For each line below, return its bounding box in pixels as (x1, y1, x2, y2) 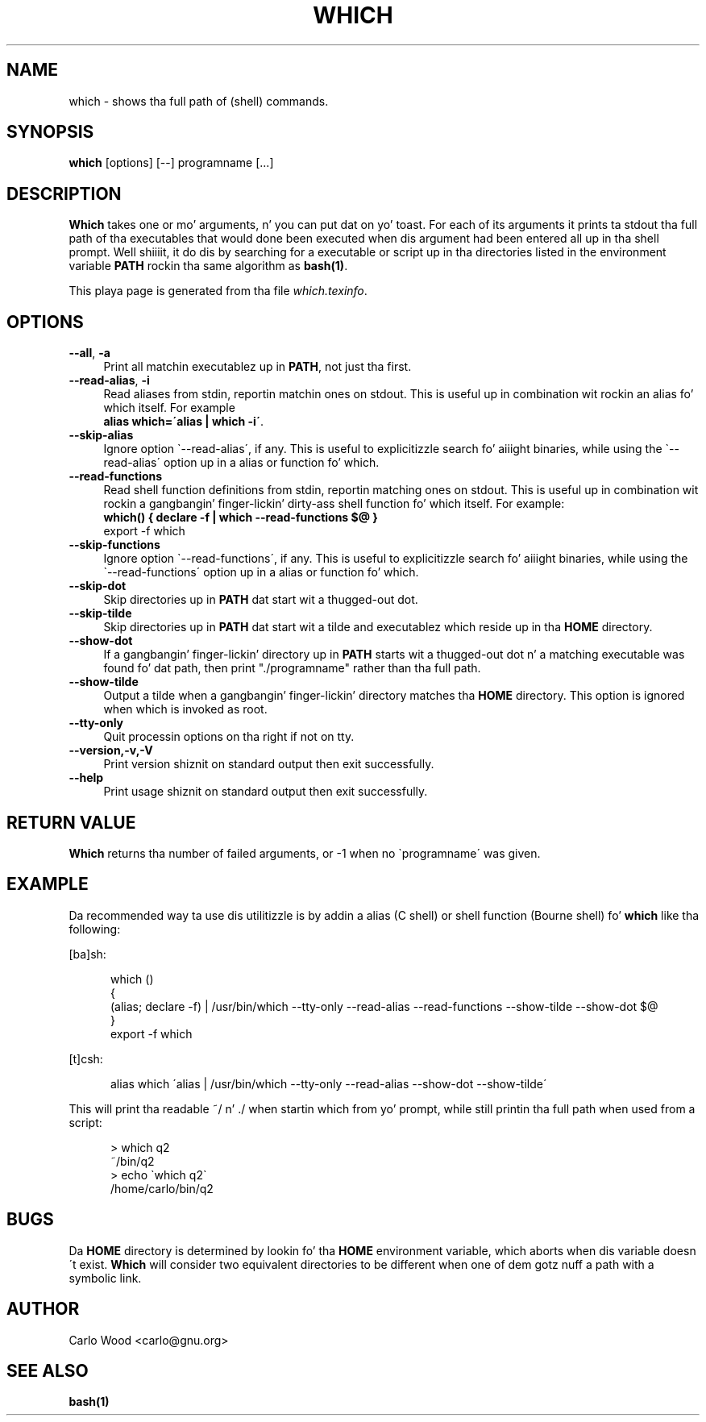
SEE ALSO (6, 1360, 89, 1381)
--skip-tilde (69, 606, 132, 621)
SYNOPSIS (6, 122, 94, 143)
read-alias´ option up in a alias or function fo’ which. (103, 455, 380, 470)
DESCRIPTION (6, 183, 122, 204)
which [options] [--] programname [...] (69, 156, 274, 170)
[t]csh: (69, 1051, 103, 1066)
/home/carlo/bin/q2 (110, 1181, 214, 1195)
